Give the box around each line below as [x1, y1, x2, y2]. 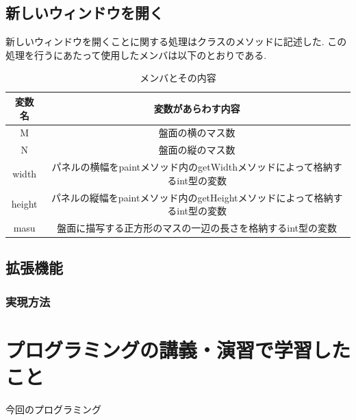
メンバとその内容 [140, 71, 216, 85]
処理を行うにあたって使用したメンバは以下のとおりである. [5, 47, 267, 62]
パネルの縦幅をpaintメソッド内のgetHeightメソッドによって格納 [51, 190, 333, 204]
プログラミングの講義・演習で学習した [5, 335, 351, 363]
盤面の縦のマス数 [158, 143, 236, 157]
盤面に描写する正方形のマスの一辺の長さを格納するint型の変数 [57, 220, 337, 234]
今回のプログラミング [5, 402, 101, 417]
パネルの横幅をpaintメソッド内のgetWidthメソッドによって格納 [51, 160, 333, 174]
